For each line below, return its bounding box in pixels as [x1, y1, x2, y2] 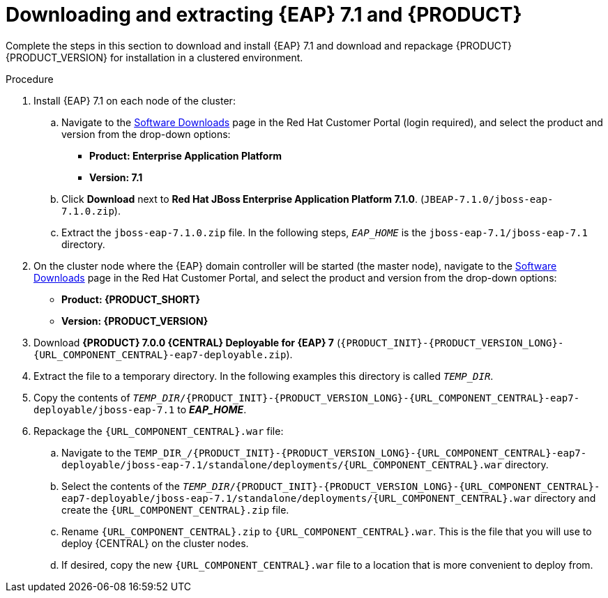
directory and [534, 491, 596, 504]
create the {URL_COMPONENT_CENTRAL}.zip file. [61, 503, 289, 516]
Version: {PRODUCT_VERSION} [61, 314, 208, 327]
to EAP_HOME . [177, 403, 247, 415]
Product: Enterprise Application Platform [89, 149, 282, 162]
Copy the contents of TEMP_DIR [33, 391, 180, 404]
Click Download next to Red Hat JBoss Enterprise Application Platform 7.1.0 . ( [61, 192, 425, 205]
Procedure [6, 72, 54, 85]
